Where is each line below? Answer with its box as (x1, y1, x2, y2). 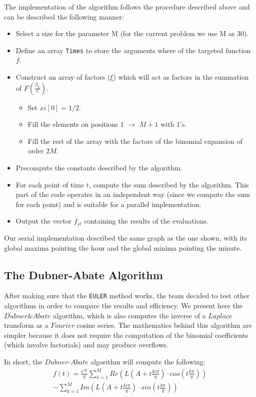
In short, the (4, 356, 42, 366)
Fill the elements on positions (27, 119, 118, 129)
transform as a (4, 320, 48, 330)
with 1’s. (160, 119, 187, 129)
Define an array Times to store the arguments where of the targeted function (15, 45, 251, 55)
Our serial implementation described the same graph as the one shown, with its (4, 232, 247, 243)
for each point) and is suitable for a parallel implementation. (15, 198, 201, 209)
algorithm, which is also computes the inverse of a (52, 310, 206, 320)
